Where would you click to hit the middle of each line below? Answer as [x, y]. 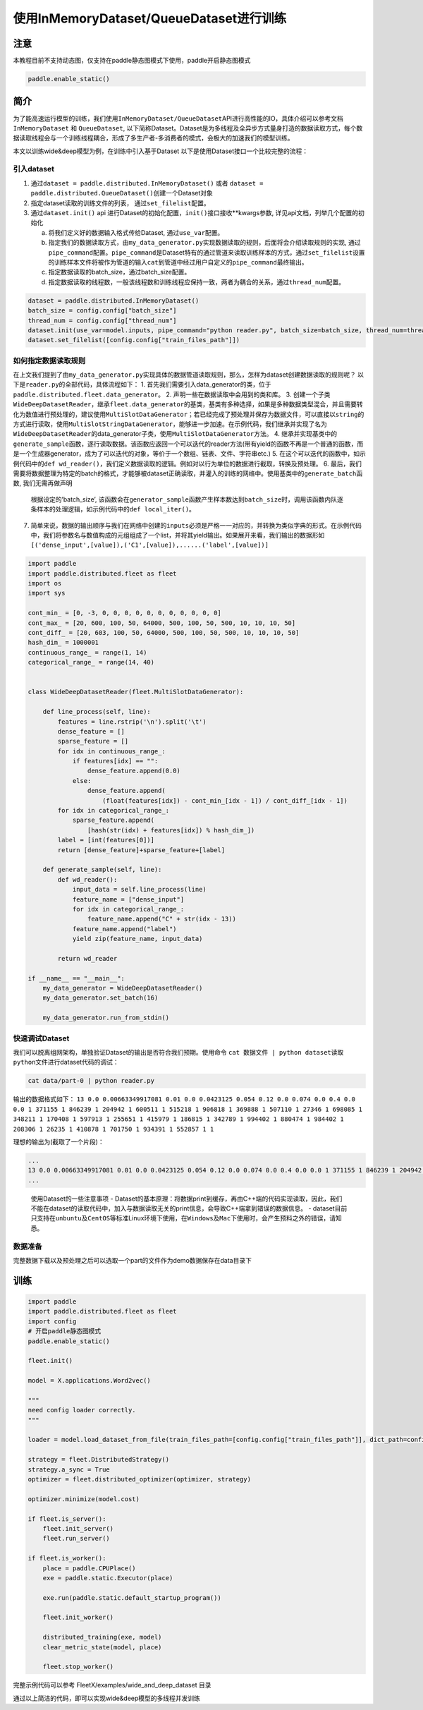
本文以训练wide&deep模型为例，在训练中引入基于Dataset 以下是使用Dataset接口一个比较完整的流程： [161, 151]
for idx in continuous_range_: [111, 751]
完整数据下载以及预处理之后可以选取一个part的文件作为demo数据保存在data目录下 [132, 1260]
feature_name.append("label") [124, 929]
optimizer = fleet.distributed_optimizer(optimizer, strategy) [140, 1479]
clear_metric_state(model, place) [102, 1647]
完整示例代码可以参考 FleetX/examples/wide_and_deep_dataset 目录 [112, 1685]
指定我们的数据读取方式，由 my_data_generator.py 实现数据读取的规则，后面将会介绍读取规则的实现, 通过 [204, 243]
